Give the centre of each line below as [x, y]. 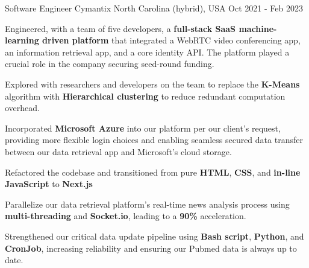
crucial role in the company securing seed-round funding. [110, 64]
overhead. [22, 108]
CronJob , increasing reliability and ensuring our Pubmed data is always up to [151, 248]
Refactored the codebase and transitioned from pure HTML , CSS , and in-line [153, 172]
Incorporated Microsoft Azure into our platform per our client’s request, [143, 128]
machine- [258, 28]
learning [22, 40]
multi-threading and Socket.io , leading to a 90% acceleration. [126, 216]
